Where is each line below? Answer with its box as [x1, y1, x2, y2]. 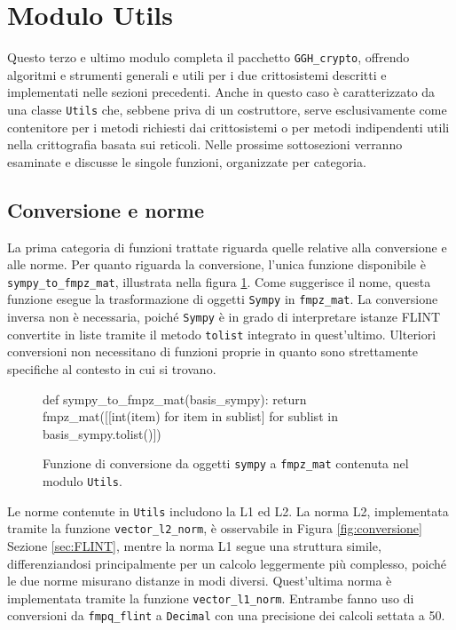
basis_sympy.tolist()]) [43, 424, 161, 443]
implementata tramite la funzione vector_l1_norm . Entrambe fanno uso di [7, 588, 414, 607]
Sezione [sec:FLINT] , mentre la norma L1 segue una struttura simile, [7, 537, 381, 555]
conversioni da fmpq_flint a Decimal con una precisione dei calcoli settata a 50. [7, 606, 445, 625]
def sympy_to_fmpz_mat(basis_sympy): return [43, 389, 307, 408]
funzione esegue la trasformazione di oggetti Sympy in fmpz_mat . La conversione [7, 290, 438, 308]
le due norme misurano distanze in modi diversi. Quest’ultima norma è [7, 571, 392, 590]
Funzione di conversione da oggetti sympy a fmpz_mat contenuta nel [43, 454, 409, 473]
